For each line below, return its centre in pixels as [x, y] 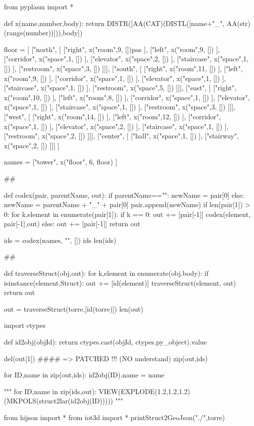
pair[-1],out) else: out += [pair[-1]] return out [72, 224]
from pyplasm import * [39, 6]
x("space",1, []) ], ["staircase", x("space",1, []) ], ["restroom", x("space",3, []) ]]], [120, 107]
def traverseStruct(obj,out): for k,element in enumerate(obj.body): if [106, 273]
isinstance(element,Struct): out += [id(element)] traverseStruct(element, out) [120, 282]
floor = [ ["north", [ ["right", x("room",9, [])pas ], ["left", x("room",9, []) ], [112, 49]
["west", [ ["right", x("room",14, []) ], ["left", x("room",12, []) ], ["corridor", [113, 116]
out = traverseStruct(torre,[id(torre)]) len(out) [74, 308]
